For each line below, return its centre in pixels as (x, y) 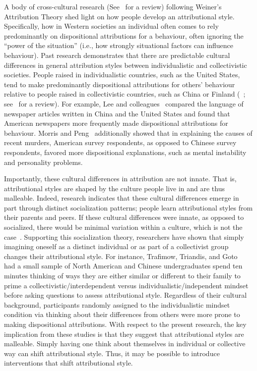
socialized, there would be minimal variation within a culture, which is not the (123, 227)
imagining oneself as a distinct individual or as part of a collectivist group (116, 246)
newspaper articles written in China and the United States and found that (117, 113)
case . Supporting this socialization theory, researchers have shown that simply (124, 237)
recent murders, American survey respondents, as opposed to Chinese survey (120, 142)
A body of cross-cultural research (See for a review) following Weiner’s (113, 6)
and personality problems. (43, 162)
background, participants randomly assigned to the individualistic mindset (117, 304)
